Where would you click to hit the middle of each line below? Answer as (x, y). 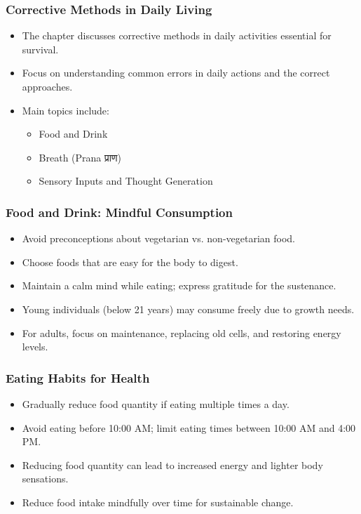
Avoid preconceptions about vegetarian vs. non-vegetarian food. (158, 238)
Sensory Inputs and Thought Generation (126, 181)
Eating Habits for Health (78, 377)
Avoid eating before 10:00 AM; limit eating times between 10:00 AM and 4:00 (189, 427)
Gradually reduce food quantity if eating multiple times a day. (156, 403)
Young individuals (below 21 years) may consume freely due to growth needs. (188, 309)
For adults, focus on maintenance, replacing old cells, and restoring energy (182, 332)
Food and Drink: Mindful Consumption (119, 212)
